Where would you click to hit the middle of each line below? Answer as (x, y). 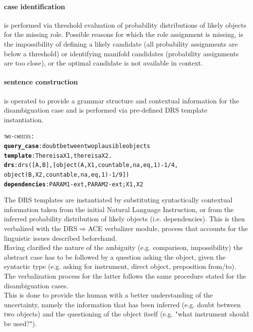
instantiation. (24, 119)
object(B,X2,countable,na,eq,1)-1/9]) (67, 174)
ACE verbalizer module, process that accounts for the (168, 228)
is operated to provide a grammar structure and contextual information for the (122, 100)
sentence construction (41, 82)
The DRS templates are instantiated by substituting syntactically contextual (118, 200)
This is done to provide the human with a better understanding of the (108, 295)
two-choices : (19, 137)
